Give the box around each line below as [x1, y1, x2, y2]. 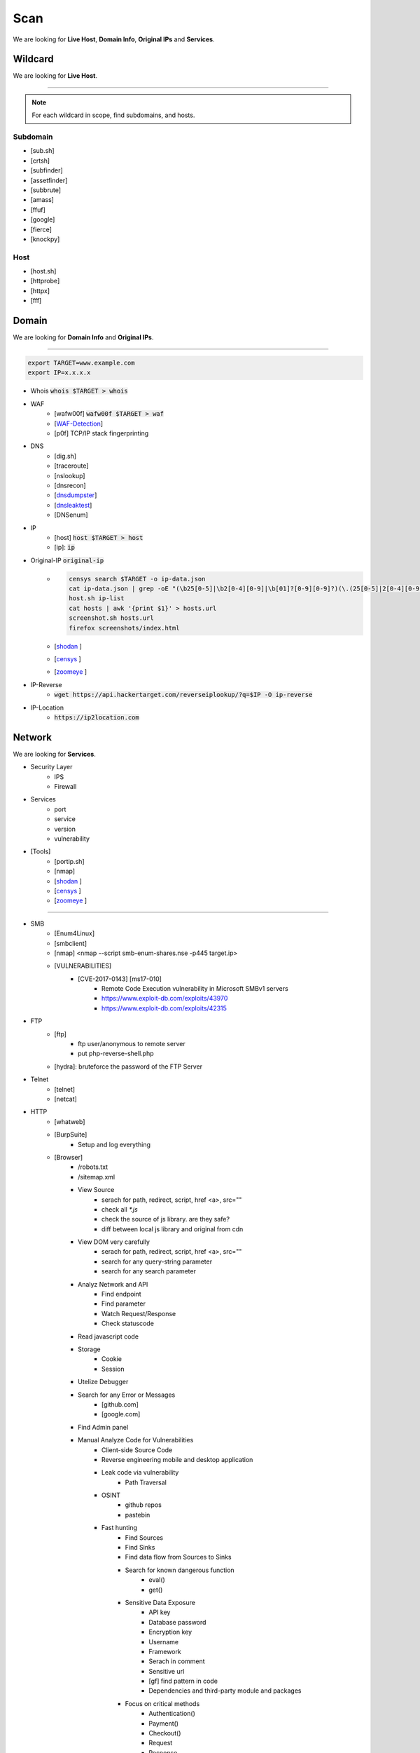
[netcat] [54, 1095, 77, 1103]
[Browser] [54, 1153, 83, 1161]
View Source [78, 1186, 115, 1194]
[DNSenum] [54, 510, 88, 519]
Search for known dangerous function [125, 1566, 234, 1574]
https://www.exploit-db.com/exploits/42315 [101, 1003, 227, 1013]
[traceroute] [54, 461, 89, 470]
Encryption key [148, 1627, 192, 1637]
